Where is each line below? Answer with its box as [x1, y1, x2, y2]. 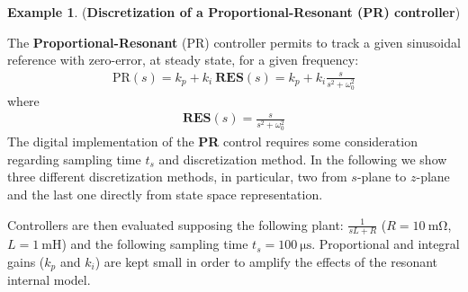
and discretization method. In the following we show [158, 149, 447, 168]
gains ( [7, 252, 45, 270]
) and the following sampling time [61, 234, 248, 253]
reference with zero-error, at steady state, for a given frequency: [7, 50, 359, 69]
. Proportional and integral [311, 234, 460, 253]
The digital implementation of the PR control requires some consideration [7, 132, 418, 151]
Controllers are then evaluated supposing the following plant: [7, 215, 344, 234]
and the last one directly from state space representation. [7, 184, 323, 203]
